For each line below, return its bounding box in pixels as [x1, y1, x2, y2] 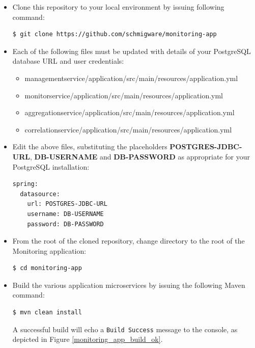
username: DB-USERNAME [27, 210, 104, 218]
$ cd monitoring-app [12, 264, 82, 272]
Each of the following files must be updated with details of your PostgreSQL [12, 45, 251, 56]
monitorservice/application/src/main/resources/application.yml [24, 90, 223, 100]
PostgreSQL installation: [12, 161, 90, 172]
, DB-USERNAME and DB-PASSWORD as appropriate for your [30, 151, 250, 162]
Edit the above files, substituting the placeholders [12, 141, 167, 152]
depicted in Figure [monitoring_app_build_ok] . [12, 334, 163, 344]
